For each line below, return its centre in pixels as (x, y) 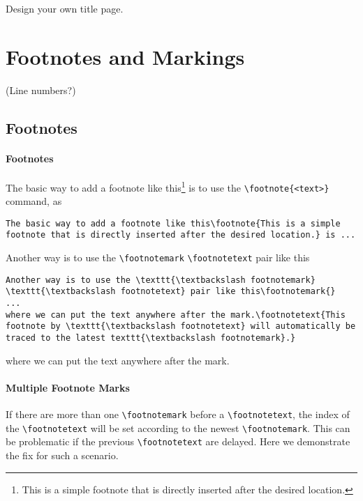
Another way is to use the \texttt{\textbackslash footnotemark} (161, 280)
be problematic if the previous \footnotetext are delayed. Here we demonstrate (178, 441)
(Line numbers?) (41, 90)
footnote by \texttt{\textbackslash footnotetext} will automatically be (181, 326)
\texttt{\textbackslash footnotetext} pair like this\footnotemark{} (171, 292)
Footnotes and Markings (125, 56)
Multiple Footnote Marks (68, 387)
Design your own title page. (65, 8)
